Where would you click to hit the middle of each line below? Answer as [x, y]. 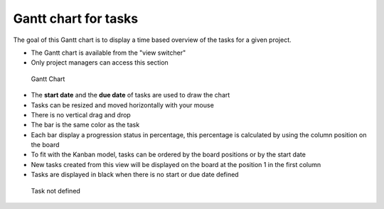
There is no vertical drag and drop [81, 114]
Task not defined [56, 191]
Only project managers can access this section [100, 63]
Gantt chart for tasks [76, 18]
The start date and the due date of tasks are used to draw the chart [130, 95]
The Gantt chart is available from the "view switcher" [108, 53]
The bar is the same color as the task [85, 125]
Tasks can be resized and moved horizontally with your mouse [123, 105]
